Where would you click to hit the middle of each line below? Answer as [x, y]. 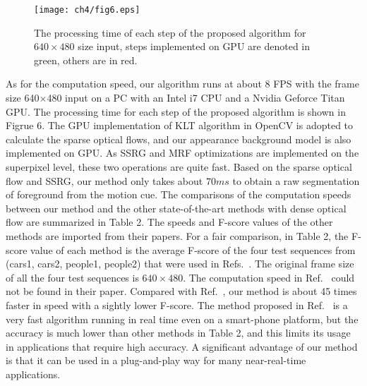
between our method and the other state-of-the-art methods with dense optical [176, 208]
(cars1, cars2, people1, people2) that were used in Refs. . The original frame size [180, 264]
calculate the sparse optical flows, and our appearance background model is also [179, 139]
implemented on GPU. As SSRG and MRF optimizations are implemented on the [182, 153]
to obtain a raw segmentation [296, 180]
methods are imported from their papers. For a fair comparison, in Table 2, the [177, 235]
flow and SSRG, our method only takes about [104, 180]
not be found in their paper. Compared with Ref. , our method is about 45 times [181, 291]
